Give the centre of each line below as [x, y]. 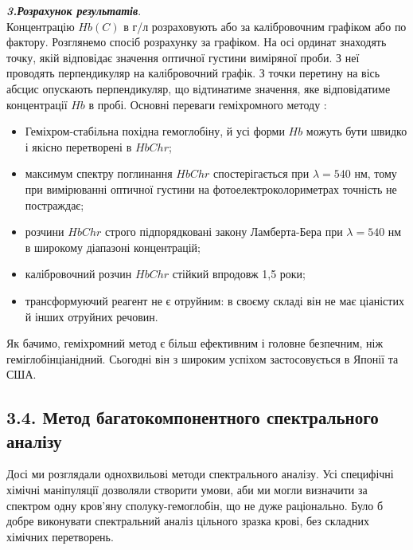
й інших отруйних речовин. [92, 316]
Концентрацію [41, 26]
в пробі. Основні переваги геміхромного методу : [208, 104]
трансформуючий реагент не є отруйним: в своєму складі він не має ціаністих [214, 300]
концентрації [37, 104]
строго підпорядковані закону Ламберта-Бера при [224, 232]
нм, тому [376, 173]
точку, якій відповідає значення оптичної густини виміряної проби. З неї [183, 57]
